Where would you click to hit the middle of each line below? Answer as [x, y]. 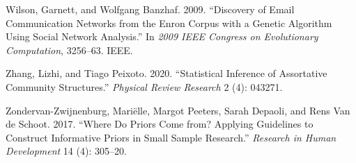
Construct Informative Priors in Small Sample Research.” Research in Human [171, 137]
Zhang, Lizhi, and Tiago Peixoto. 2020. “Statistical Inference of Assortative [167, 73]
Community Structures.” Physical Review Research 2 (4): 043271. [144, 86]
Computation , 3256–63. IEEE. [69, 50]
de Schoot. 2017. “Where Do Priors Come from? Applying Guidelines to [160, 124]
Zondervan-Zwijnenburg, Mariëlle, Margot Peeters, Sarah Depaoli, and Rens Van [178, 110]
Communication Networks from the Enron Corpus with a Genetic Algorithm [169, 23]
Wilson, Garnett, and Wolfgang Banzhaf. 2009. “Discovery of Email [150, 9]
